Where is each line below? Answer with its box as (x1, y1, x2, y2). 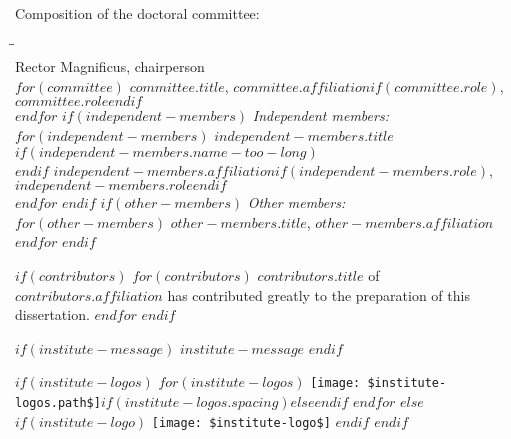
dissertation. (15, 304, 90, 325)
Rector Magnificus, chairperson (15, 56, 205, 77)
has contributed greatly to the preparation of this (167, 284, 470, 305)
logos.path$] (15, 395, 101, 410)
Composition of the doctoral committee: (15, 3, 260, 23)
